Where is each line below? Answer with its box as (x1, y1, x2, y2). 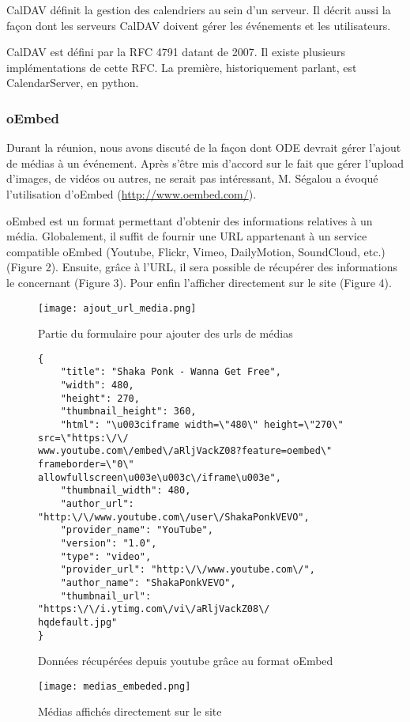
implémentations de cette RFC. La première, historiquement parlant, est (6, 59, 357, 75)
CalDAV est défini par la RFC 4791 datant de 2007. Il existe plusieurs (6, 43, 346, 60)
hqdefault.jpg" (38, 616, 118, 628)
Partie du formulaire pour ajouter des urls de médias (38, 325, 293, 342)
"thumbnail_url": (60, 590, 152, 602)
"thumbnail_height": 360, (60, 406, 197, 418)
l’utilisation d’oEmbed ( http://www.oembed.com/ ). (6, 185, 257, 202)
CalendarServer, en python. (6, 74, 139, 91)
